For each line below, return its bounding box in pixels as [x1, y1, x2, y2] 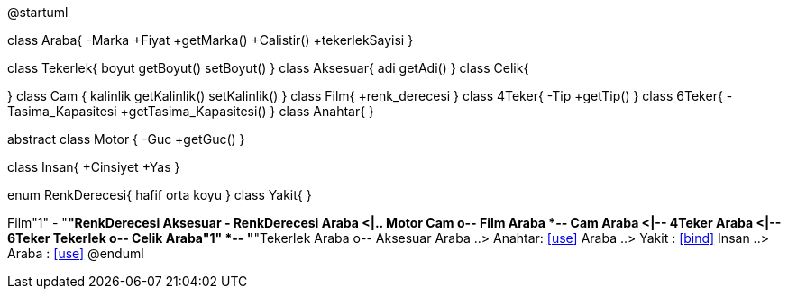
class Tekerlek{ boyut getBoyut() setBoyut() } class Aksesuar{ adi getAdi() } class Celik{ [7, 60, 529, 76]
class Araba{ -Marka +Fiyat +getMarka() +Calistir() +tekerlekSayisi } [7, 32, 414, 48]
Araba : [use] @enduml [7, 246, 144, 261]
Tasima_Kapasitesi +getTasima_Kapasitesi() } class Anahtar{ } [7, 103, 375, 119]
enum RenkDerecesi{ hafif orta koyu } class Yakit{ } [7, 187, 312, 202]
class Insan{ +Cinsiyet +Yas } [7, 159, 180, 175]
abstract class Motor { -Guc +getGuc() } [7, 131, 245, 147]
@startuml [7, 4, 69, 20]
